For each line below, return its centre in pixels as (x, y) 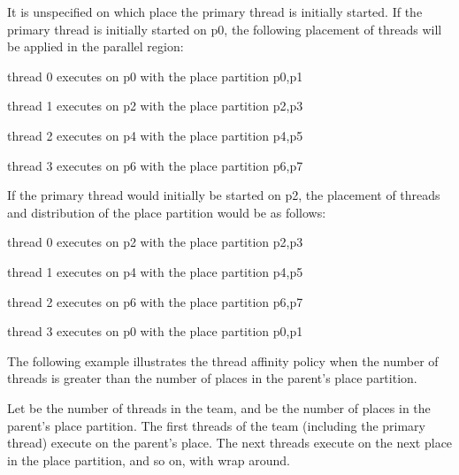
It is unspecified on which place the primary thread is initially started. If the (215, 11)
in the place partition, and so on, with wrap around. (149, 460)
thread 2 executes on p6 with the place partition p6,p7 (155, 301)
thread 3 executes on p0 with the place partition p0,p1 (155, 331)
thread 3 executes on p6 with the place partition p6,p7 (155, 165)
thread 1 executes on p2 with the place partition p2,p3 (155, 106)
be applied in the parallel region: (96, 46)
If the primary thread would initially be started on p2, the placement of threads (224, 195)
